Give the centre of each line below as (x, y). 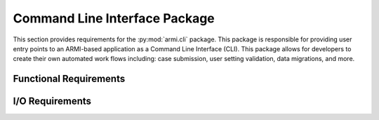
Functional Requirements (69, 79)
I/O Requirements (52, 101)
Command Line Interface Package (114, 18)
